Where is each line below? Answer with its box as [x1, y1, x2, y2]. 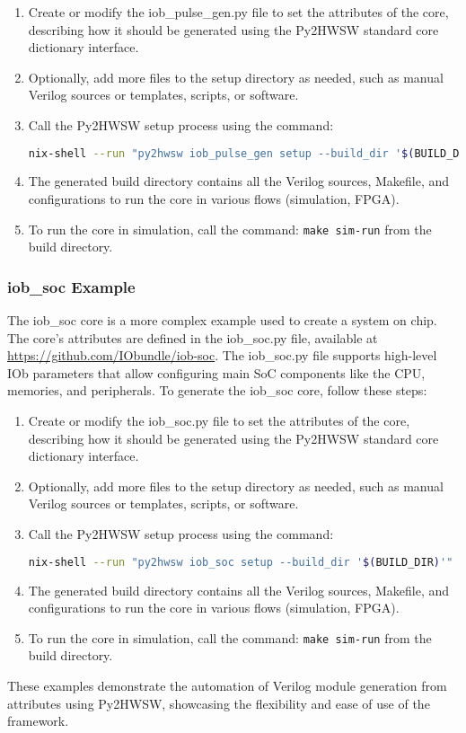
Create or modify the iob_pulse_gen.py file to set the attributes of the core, [28, 3, 449, 21]
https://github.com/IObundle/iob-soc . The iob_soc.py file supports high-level [7, 346, 437, 365]
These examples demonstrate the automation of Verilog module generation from [7, 676, 447, 694]
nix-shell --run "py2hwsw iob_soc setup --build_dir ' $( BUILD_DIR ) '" [28, 555, 453, 569]
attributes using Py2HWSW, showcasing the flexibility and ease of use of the [7, 693, 430, 712]
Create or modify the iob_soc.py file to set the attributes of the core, [28, 411, 410, 430]
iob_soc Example [7, 275, 136, 297]
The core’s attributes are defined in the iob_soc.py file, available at [7, 328, 378, 347]
